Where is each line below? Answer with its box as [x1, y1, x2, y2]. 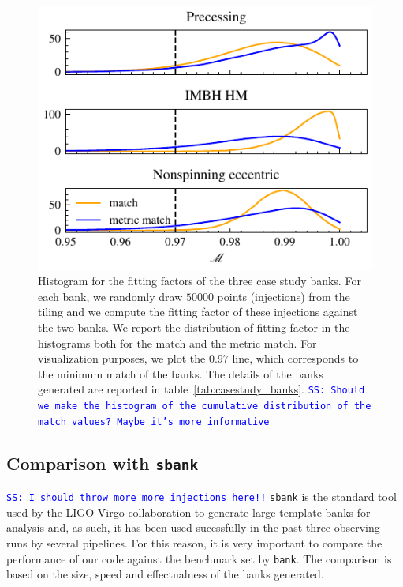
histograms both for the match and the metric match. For [38, 334, 317, 351]
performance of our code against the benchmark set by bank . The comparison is [6, 550, 392, 566]
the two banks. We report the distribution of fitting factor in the [38, 319, 350, 336]
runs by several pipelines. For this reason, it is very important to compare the [6, 534, 382, 551]
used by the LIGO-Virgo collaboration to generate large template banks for [6, 503, 371, 520]
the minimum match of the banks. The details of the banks [38, 365, 323, 382]
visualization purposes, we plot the [38, 350, 206, 367]
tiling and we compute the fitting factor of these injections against [38, 303, 358, 320]
